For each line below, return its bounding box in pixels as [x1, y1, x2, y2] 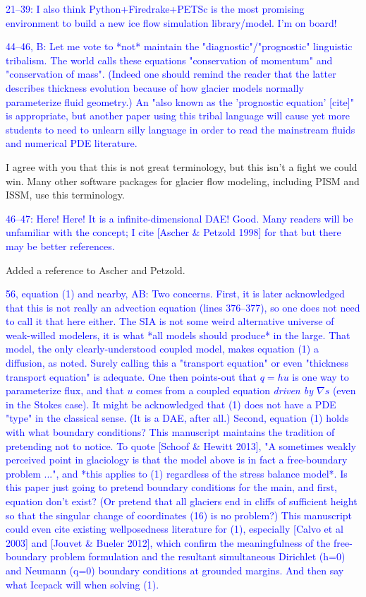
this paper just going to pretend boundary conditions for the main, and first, [6, 480, 337, 495]
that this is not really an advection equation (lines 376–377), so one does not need [6, 300, 360, 314]
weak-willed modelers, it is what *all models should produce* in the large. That [6, 327, 350, 342]
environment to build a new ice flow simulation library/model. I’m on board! [6, 15, 337, 30]
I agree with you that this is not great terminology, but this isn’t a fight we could [6, 159, 358, 174]
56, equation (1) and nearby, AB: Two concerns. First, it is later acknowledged [6, 286, 345, 301]
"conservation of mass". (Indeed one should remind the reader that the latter [6, 66, 336, 81]
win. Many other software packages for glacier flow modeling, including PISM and [6, 173, 360, 188]
